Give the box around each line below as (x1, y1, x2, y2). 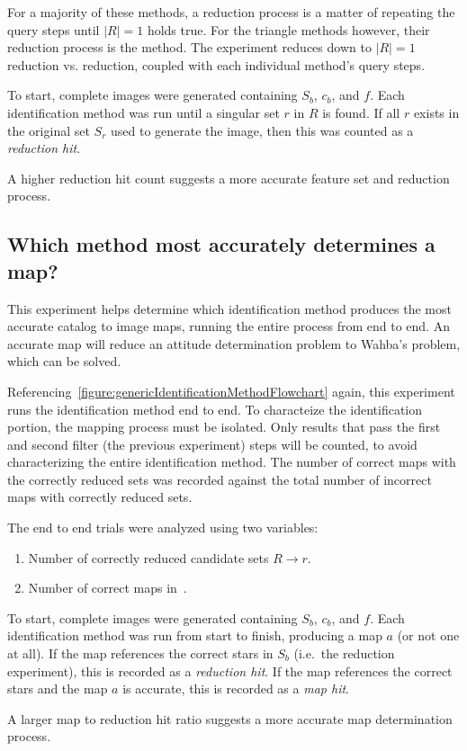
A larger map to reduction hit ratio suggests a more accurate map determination (7, 709, 453, 728)
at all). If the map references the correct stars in (7, 644, 274, 663)
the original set (7, 121, 90, 139)
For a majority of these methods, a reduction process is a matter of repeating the (7, 3, 455, 21)
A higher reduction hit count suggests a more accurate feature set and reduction (7, 168, 450, 187)
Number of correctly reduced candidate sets (28, 548, 269, 567)
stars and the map (7, 679, 108, 698)
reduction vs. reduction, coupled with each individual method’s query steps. (7, 55, 426, 74)
